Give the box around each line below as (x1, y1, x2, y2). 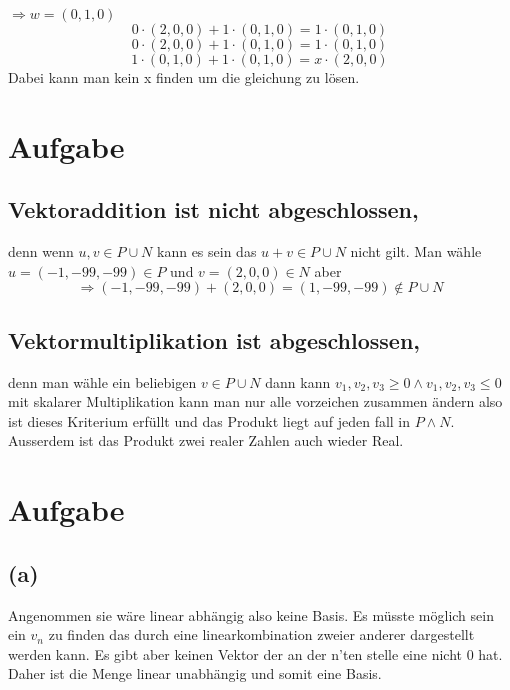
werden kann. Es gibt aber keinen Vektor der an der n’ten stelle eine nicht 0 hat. (8, 643, 503, 664)
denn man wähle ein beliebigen (8, 371, 197, 392)
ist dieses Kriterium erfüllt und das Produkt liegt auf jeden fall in (8, 410, 411, 431)
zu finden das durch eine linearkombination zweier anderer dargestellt (48, 624, 475, 645)
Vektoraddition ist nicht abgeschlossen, (8, 194, 419, 225)
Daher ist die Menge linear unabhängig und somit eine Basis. (8, 663, 382, 684)
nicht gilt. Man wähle (350, 241, 482, 262)
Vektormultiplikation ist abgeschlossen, (8, 324, 421, 355)
